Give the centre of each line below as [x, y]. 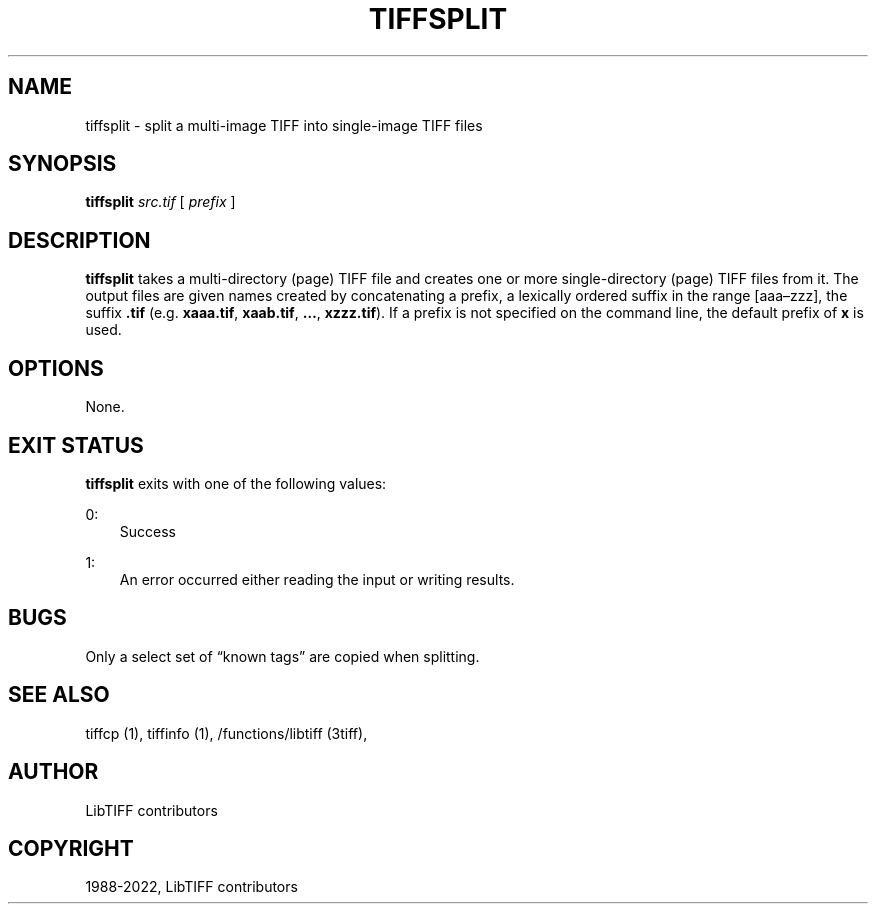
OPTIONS [56, 368]
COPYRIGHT [71, 848]
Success [147, 531]
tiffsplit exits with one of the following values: [236, 483]
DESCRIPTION [79, 240]
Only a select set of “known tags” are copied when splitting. [282, 656]
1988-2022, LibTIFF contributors [191, 887]
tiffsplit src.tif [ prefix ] [160, 202]
